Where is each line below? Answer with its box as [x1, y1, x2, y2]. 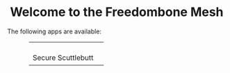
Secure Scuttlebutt [32, 53, 94, 63]
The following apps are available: [7, 27, 102, 35]
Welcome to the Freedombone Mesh [10, 4, 224, 20]
